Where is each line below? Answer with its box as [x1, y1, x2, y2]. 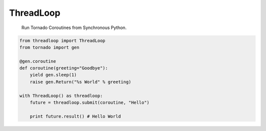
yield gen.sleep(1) [30, 72, 77, 78]
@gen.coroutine [19, 58, 56, 64]
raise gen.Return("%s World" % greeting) [30, 79, 132, 85]
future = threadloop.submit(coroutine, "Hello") [30, 100, 150, 105]
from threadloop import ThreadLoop [19, 37, 105, 43]
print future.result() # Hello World [30, 113, 121, 119]
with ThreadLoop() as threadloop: [19, 93, 103, 98]
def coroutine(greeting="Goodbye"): [19, 65, 108, 71]
